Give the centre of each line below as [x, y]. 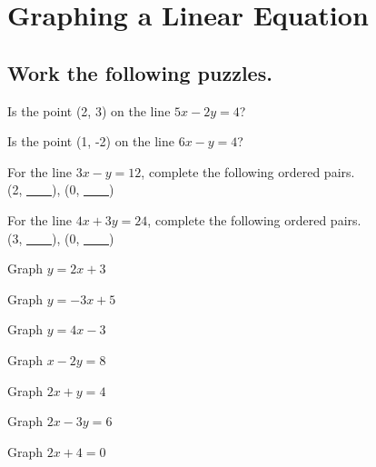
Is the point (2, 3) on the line [89, 110]
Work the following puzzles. [140, 72]
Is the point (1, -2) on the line [91, 141]
